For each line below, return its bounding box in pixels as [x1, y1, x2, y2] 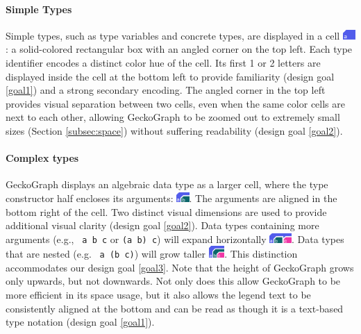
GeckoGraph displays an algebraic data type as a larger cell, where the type [6, 177, 328, 192]
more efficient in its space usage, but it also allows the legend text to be [6, 287, 311, 302]
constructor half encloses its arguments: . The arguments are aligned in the [6, 190, 337, 205]
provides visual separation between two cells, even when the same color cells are [6, 96, 345, 110]
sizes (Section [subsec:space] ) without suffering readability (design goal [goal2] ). [6, 123, 343, 137]
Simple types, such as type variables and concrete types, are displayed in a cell [6, 28, 340, 42]
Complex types [6, 151, 79, 165]
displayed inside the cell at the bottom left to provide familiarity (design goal [6, 69, 335, 83]
